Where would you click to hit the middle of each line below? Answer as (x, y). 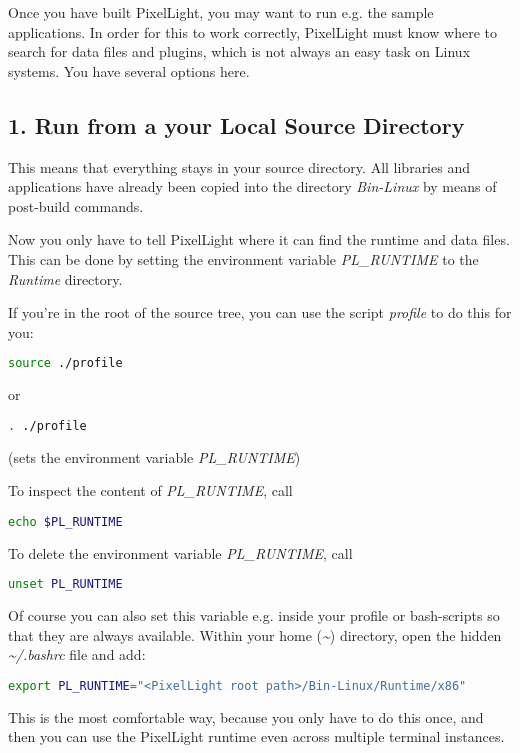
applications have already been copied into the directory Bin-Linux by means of (252, 186)
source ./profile (65, 363)
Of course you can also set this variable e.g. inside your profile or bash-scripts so (254, 615)
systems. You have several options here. (129, 70)
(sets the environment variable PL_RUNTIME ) (154, 456)
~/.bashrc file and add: (77, 654)
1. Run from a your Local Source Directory (236, 124)
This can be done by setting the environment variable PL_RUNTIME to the (243, 258)
